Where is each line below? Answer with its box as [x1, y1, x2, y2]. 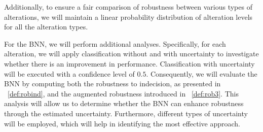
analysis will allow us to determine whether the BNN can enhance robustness [4, 98, 244, 109]
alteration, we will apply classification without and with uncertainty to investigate [4, 48, 259, 59]
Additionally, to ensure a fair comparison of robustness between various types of [4, 2, 252, 12]
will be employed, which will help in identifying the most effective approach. [4, 118, 241, 128]
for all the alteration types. [4, 21, 88, 32]
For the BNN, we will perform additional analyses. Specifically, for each [4, 38, 226, 49]
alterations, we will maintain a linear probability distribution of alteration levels [4, 11, 253, 22]
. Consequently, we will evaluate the [146, 68, 257, 79]
